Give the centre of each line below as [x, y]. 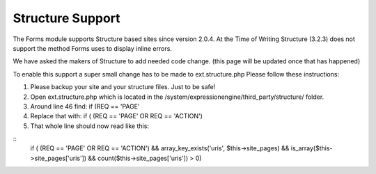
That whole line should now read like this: [90, 126]
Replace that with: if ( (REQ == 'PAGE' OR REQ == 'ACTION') [117, 116]
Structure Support [67, 18]
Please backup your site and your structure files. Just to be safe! [123, 87]
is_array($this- [312, 148]
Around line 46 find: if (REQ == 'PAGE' [85, 106]
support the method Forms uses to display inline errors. [92, 48]
